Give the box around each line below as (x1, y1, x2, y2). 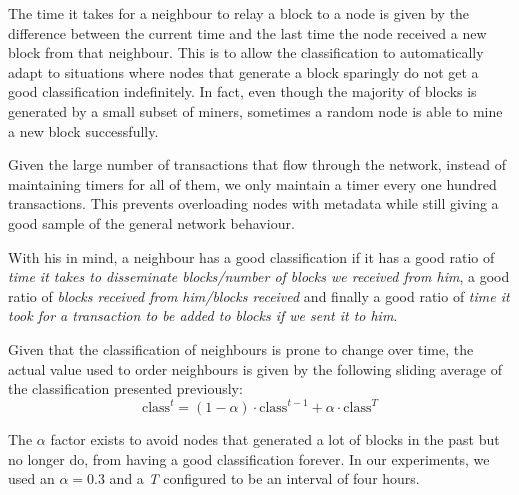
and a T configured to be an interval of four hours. (109, 468, 420, 489)
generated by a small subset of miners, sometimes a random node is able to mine (8, 100, 503, 121)
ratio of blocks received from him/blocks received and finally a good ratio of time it (8, 285, 510, 306)
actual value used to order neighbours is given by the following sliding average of (8, 358, 502, 379)
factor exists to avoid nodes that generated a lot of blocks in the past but (50, 429, 500, 450)
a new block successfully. (8, 120, 159, 141)
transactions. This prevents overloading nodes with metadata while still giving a (8, 193, 499, 214)
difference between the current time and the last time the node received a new (8, 22, 487, 43)
